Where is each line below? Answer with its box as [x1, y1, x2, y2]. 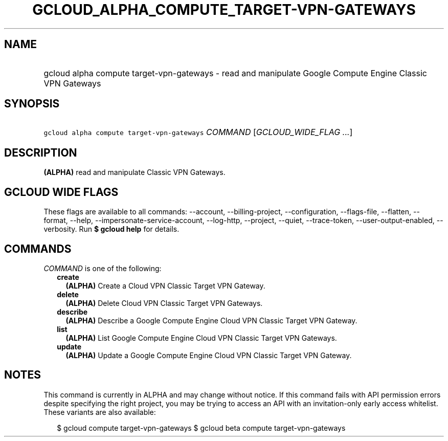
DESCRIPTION [4, 146, 77, 159]
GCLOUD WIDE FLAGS [4, 185, 119, 199]
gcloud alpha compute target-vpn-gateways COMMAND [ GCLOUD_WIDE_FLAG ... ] [43, 127, 353, 138]
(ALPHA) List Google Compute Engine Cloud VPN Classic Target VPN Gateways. [65, 333, 337, 342]
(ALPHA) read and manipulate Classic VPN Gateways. [43, 168, 226, 177]
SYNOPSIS [4, 97, 60, 111]
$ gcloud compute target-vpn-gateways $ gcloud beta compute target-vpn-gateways [57, 423, 346, 432]
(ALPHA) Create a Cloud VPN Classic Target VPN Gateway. [65, 281, 265, 290]
